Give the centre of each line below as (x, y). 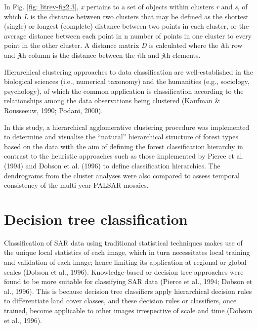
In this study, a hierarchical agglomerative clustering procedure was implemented (127, 127)
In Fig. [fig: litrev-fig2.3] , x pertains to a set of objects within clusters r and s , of (126, 6)
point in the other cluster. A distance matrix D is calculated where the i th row (123, 45)
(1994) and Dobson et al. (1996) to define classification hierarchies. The (112, 165)
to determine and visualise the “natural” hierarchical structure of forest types (121, 137)
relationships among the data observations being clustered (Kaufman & (112, 101)
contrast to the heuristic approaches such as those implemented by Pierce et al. (124, 156)
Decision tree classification (96, 219)
